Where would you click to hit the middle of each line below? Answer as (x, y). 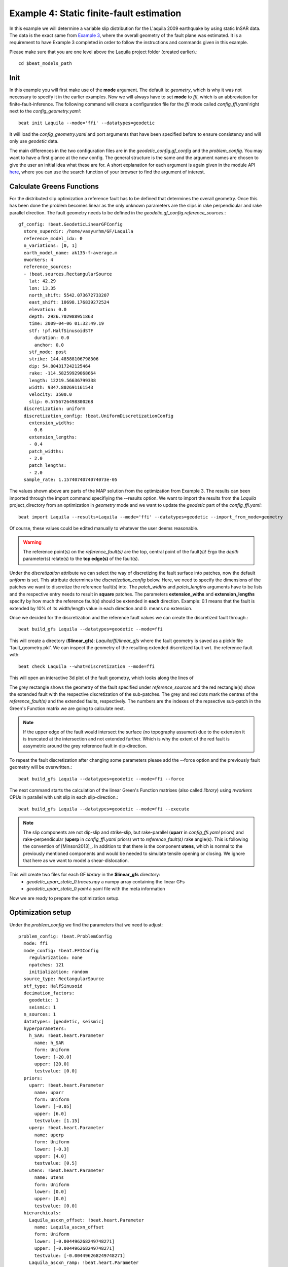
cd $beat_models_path (45, 64)
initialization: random (58, 972)
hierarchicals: (42, 1213)
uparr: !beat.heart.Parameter (66, 1085)
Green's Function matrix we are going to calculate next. (67, 708)
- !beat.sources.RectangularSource (68, 274)
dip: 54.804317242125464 (60, 366)
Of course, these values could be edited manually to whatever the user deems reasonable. (104, 528)
